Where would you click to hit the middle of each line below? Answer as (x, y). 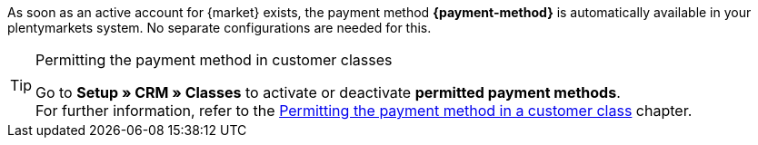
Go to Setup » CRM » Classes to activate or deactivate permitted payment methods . (328, 92)
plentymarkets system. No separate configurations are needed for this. (219, 28)
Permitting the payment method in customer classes (214, 60)
